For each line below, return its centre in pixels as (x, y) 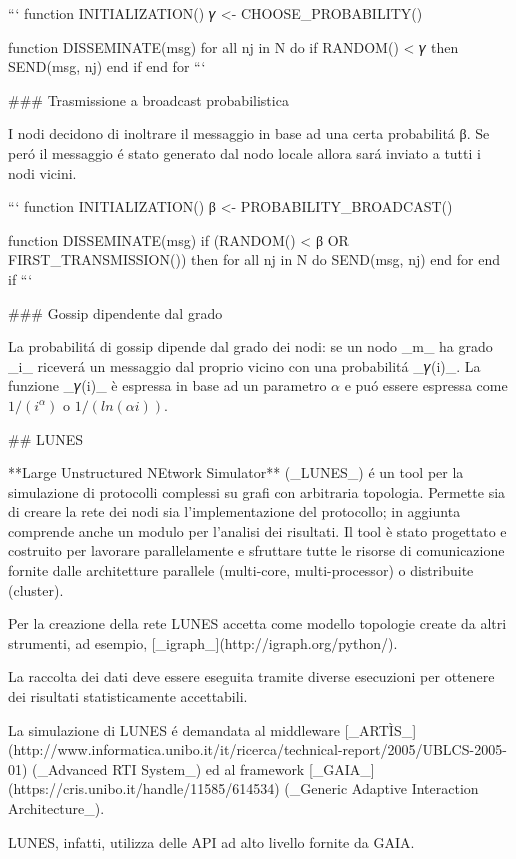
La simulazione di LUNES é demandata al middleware (174, 729)
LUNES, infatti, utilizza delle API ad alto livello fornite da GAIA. (211, 841)
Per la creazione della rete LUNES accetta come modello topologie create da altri (257, 623)
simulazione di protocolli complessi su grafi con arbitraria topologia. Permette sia (257, 491)
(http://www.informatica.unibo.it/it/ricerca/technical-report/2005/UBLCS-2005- (257, 749)
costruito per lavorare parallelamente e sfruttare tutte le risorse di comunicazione (256, 550)
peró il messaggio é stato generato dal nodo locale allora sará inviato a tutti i (244, 152)
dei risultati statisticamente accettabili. (128, 696)
